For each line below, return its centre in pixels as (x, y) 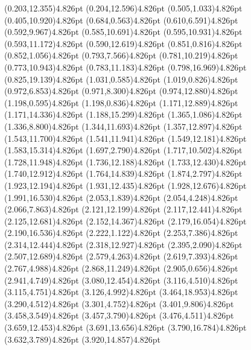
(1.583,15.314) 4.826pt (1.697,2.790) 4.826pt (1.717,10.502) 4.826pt (123, 150)
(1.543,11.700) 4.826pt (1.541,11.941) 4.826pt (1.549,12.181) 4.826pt (125, 138)
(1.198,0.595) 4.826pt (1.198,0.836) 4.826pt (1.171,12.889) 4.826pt (121, 102)
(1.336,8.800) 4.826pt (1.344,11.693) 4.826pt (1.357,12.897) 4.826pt (123, 126)
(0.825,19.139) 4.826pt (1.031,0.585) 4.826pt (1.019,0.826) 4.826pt (121, 79)
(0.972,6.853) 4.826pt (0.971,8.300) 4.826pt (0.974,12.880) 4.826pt (121, 91)
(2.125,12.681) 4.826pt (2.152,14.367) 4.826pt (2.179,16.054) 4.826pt (125, 221)
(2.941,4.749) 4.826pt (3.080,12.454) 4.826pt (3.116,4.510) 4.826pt (121, 280)
